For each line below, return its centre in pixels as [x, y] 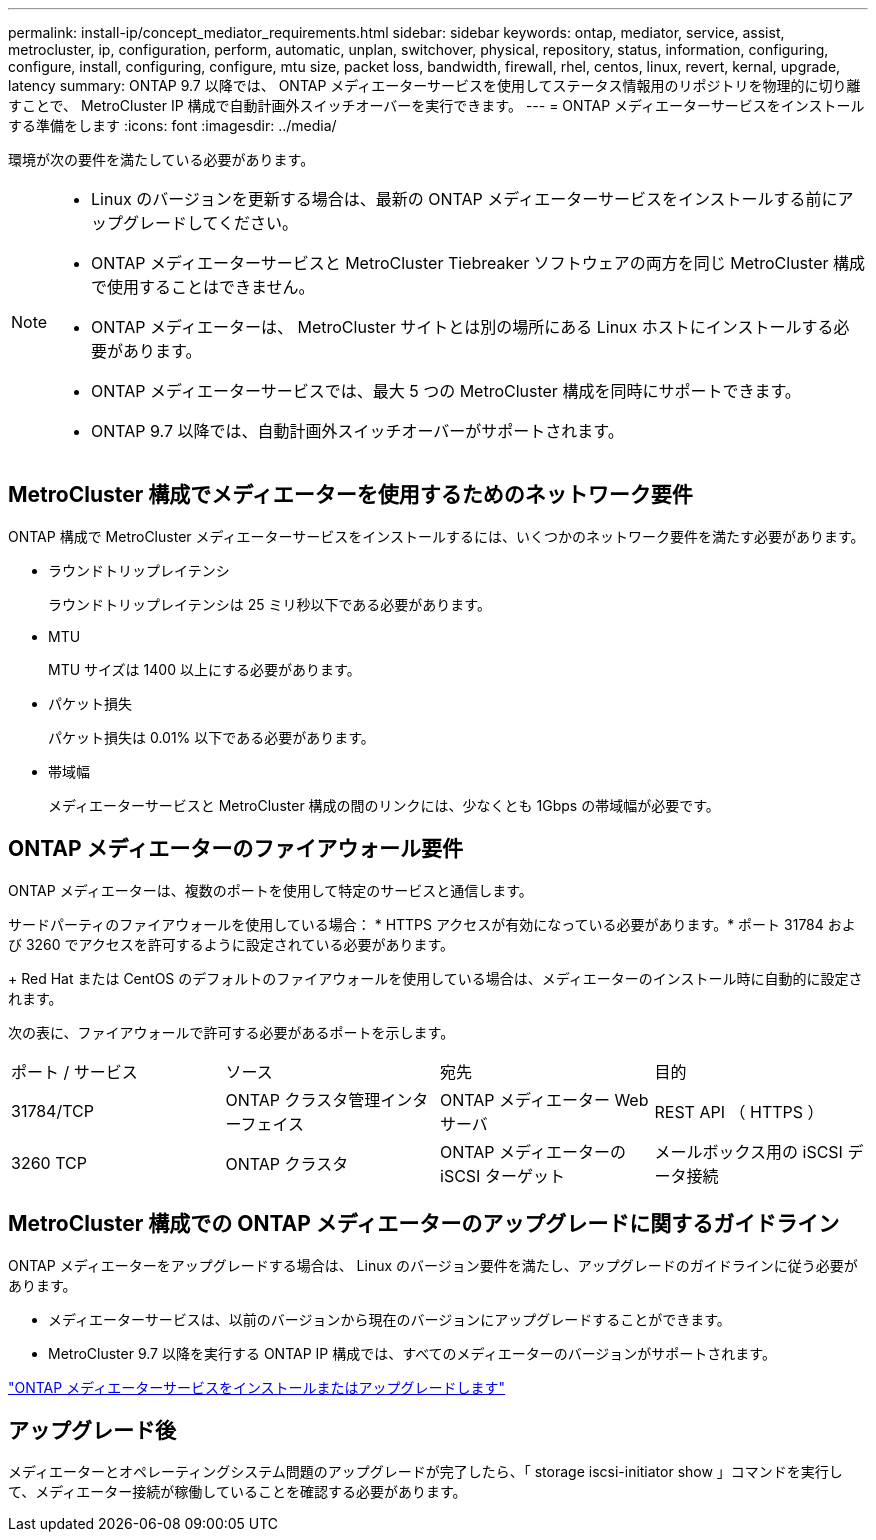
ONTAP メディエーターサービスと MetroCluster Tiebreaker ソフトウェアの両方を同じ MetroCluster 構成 [478, 263]
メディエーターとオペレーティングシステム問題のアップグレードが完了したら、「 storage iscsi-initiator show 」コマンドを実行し [425, 1472]
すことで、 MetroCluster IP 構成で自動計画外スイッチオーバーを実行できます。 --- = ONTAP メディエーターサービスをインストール [436, 105]
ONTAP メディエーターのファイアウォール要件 [236, 849]
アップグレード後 [92, 1430]
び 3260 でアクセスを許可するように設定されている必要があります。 [231, 944]
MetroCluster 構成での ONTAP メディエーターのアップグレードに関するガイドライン [424, 1224]
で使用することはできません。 [203, 287]
